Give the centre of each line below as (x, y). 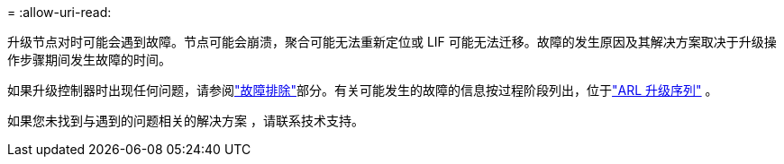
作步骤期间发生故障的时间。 (89, 60)
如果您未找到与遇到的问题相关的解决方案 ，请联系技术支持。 (186, 121)
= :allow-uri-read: (59, 12)
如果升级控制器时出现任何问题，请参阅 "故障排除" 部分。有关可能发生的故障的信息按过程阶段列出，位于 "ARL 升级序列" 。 (363, 90)
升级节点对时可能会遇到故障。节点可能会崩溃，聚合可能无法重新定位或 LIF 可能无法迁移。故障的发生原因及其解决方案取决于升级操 (392, 42)
